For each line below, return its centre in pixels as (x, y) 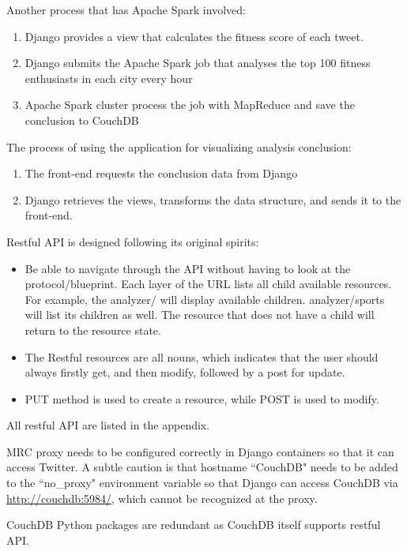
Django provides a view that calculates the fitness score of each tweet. (194, 36)
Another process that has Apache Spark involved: (126, 9)
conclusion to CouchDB (82, 120)
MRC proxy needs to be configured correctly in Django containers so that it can (200, 451)
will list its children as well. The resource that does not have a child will (200, 315)
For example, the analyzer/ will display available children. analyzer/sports (205, 299)
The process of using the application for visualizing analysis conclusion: (179, 146)
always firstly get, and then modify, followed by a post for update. (185, 372)
